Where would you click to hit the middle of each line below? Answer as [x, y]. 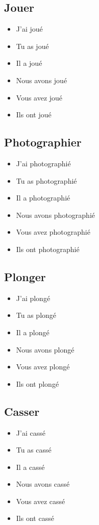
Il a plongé [33, 332]
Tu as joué [32, 46]
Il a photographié [43, 198]
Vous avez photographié [53, 232]
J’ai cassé [31, 432]
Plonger [25, 276]
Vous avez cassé [41, 501]
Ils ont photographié [48, 249]
